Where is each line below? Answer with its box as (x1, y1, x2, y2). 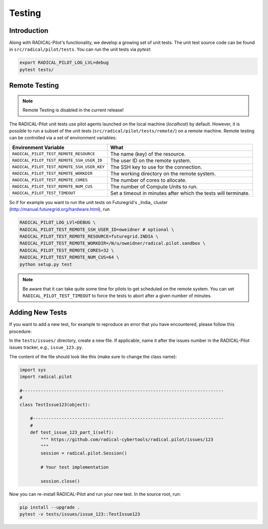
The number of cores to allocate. (110, 177, 187, 184)
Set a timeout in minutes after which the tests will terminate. (110, 190, 250, 197)
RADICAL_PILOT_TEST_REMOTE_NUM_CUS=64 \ (19, 254, 119, 260)
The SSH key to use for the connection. (110, 163, 202, 170)
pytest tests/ (19, 67, 54, 72)
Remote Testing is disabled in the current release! (22, 107, 124, 113)
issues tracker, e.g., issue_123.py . (9, 344, 83, 350)
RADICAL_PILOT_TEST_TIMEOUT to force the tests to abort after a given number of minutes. (22, 293, 212, 299)
